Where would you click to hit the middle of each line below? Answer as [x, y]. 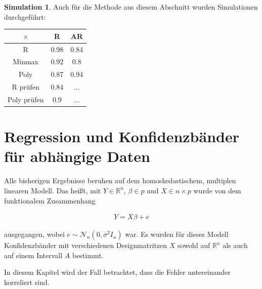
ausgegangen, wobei [34, 234]
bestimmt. [88, 255]
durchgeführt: [25, 16]
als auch [235, 245]
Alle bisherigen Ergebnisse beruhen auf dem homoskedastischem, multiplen [120, 180]
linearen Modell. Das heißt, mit [53, 190]
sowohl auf [194, 245]
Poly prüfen [26, 99]
